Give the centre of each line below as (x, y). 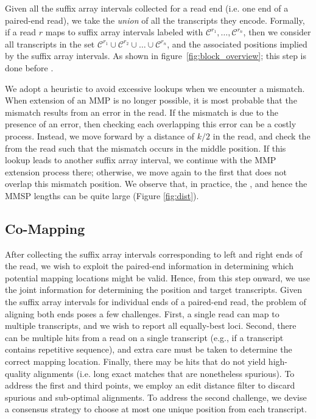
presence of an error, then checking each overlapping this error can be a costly (151, 124)
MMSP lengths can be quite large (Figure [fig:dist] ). (102, 195)
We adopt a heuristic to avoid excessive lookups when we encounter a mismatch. (155, 88)
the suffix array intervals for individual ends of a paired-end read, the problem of (156, 302)
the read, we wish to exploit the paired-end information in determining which (149, 266)
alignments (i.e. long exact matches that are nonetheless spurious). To (164, 373)
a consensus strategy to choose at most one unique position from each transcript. (156, 409)
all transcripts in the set (50, 44)
